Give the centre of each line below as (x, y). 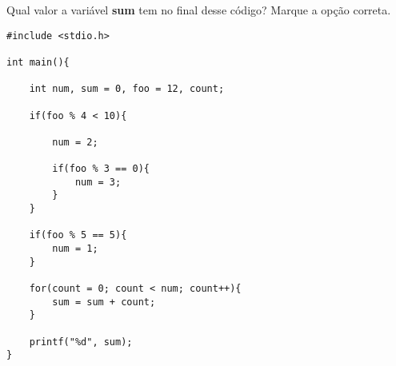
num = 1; (75, 249)
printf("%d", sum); (81, 342)
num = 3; (98, 182)
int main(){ (38, 62)
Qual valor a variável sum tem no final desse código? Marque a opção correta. (199, 10)
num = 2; (75, 142)
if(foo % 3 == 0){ (101, 169)
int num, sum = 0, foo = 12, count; (127, 89)
